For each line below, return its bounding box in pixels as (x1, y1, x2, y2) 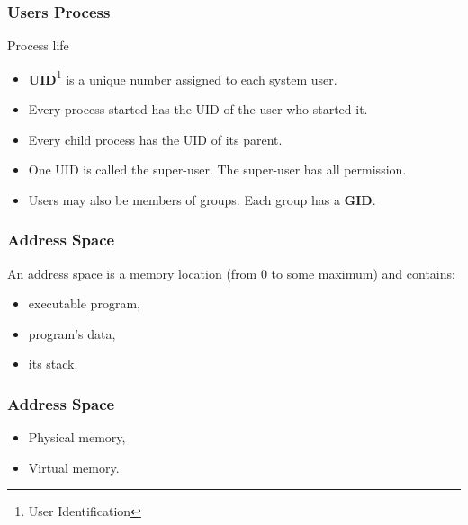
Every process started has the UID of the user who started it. (28, 100, 368, 119)
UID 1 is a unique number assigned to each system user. (28, 67, 337, 88)
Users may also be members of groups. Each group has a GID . (28, 190, 376, 209)
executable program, (28, 294, 140, 313)
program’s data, (28, 324, 116, 343)
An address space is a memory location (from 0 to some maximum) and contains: (7, 263, 455, 282)
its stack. (28, 354, 78, 373)
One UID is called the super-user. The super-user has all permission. (28, 160, 407, 179)
